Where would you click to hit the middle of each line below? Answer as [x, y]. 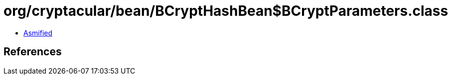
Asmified [38, 33]
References [33, 52]
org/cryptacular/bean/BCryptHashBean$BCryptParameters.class [226, 11]
